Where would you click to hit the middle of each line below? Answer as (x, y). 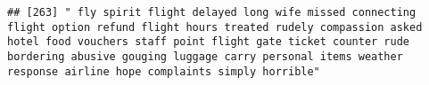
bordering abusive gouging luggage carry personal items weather (205, 56)
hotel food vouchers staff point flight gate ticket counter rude (209, 42)
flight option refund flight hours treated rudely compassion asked (215, 27)
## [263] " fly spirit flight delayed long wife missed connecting (212, 12)
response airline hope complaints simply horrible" (164, 71)
